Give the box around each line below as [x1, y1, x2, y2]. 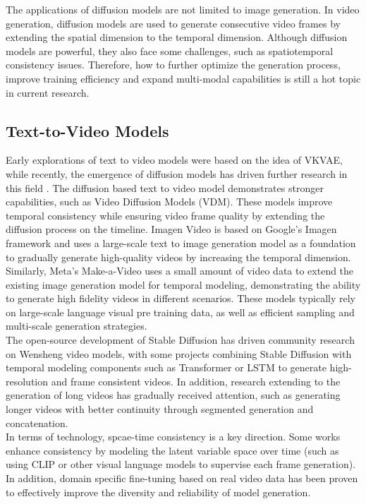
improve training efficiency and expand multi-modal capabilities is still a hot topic [6, 71, 361, 85]
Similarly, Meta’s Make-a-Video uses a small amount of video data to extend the [6, 263, 354, 278]
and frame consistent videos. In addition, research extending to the [51, 373, 341, 388]
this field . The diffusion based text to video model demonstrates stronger [6, 180, 324, 195]
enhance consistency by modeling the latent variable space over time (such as [6, 443, 339, 457]
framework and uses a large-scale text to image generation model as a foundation [6, 235, 356, 250]
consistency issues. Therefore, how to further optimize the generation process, [6, 57, 341, 72]
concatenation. [6, 415, 68, 430]
